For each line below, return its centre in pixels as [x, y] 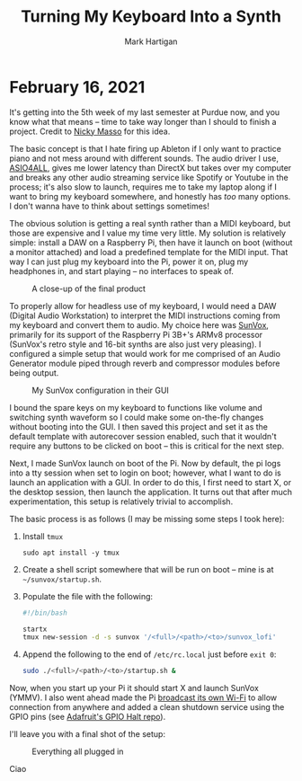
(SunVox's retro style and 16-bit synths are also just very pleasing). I [135, 344]
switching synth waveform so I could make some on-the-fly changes [137, 417]
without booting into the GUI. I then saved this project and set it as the [138, 426]
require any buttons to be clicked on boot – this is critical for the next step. [147, 446]
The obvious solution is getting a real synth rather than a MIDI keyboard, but [150, 223]
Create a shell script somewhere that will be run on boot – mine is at [148, 569]
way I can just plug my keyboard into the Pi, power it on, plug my [129, 262]
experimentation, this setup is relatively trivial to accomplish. [121, 501]
